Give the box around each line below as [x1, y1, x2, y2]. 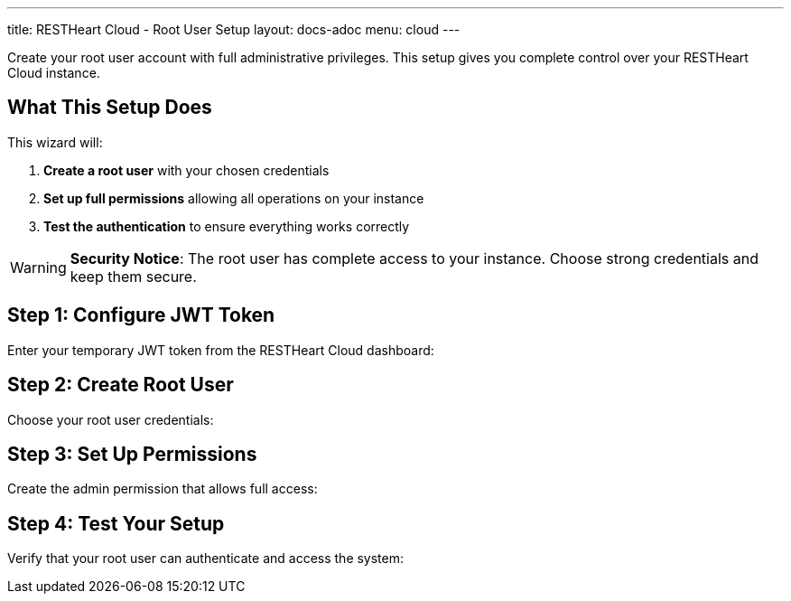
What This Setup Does [7, 96, 212, 119]
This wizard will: [7, 134, 103, 150]
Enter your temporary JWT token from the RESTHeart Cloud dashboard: [7, 342, 434, 358]
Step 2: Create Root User [7, 373, 234, 397]
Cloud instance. [7, 65, 100, 80]
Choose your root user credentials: [7, 411, 214, 427]
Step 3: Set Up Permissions [7, 442, 257, 465]
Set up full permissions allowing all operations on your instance [43, 190, 424, 206]
